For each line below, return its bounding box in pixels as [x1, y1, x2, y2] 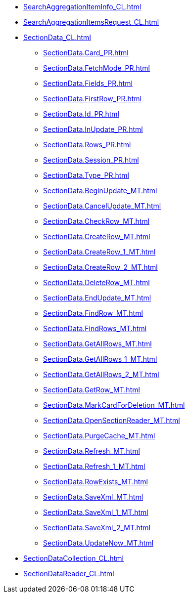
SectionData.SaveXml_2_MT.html [43, 523, 151, 532]
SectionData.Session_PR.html [43, 156, 139, 164]
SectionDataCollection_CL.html [23, 554, 124, 562]
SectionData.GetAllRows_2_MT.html [43, 370, 159, 379]
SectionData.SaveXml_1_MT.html [43, 508, 148, 516]
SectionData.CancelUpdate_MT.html [43, 202, 161, 210]
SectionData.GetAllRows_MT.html [43, 340, 152, 348]
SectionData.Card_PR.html [43, 48, 129, 57]
